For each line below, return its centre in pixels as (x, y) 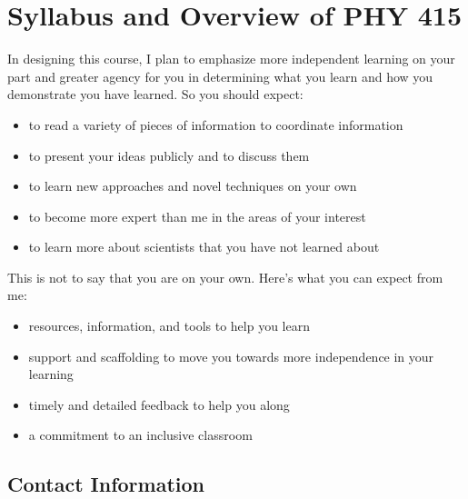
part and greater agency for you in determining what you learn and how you (220, 76)
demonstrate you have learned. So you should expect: (155, 94)
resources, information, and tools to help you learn (169, 326)
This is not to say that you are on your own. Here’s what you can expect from (225, 277)
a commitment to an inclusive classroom (140, 435)
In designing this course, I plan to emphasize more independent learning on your (231, 59)
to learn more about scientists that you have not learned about (204, 247)
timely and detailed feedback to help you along (159, 404)
